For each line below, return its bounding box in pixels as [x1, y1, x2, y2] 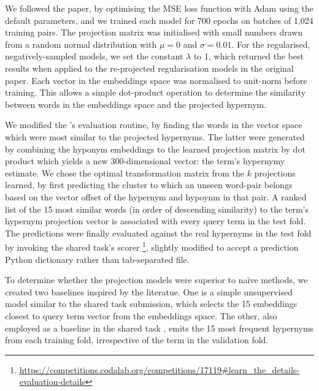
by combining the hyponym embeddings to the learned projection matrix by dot [5, 142, 306, 155]
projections [254, 166, 296, 179]
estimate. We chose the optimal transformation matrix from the [5, 166, 245, 179]
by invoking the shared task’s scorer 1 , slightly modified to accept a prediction [5, 239, 299, 253]
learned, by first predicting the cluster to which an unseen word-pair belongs [5, 178, 293, 191]
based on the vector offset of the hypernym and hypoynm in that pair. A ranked [5, 190, 307, 203]
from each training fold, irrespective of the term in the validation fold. [5, 333, 269, 346]
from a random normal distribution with [5, 37, 157, 50]
